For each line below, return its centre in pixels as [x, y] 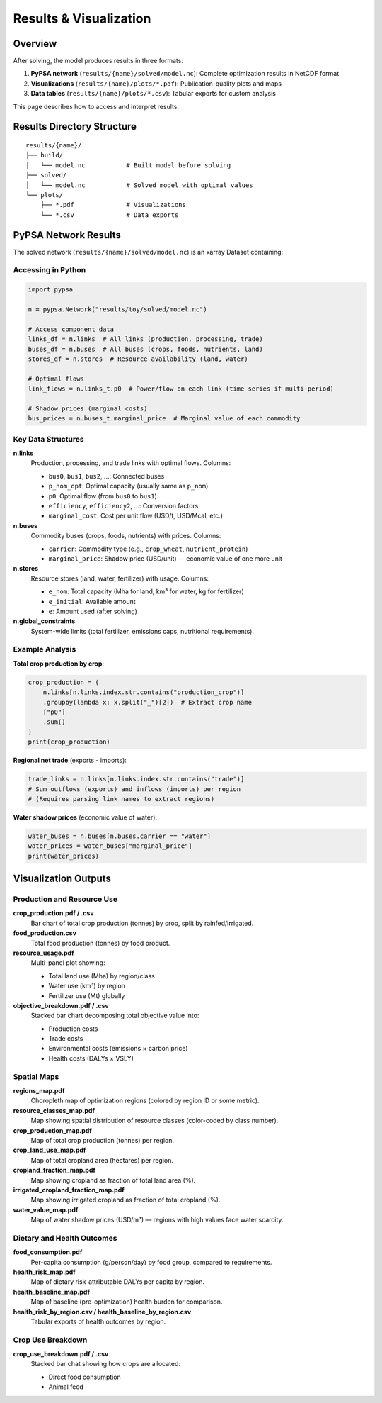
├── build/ [45, 155]
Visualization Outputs [62, 879]
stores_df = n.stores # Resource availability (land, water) [138, 359]
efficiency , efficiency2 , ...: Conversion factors [123, 505]
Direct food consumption [85, 1377]
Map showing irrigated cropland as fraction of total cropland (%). [126, 1200]
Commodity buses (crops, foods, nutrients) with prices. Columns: [126, 536]
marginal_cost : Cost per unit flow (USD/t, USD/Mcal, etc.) [135, 516]
